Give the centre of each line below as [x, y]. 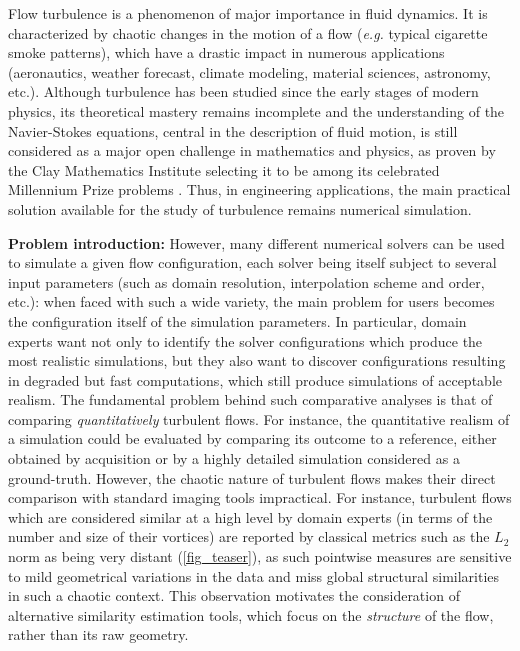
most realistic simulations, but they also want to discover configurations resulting [257, 360]
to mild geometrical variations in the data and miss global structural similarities [254, 575]
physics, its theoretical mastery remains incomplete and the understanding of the [256, 110]
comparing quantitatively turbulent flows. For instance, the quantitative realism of [259, 418]
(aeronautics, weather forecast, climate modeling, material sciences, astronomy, [249, 71]
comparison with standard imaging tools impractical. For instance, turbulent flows [260, 497]
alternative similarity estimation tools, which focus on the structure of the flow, [251, 614]
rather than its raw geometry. [98, 634]
